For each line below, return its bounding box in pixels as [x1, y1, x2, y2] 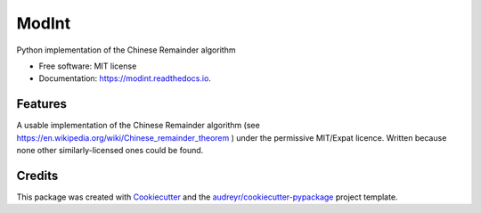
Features [16, 96, 67, 111]
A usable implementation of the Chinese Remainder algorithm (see [16, 120, 260, 131]
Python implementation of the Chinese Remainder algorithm [16, 45, 236, 55]
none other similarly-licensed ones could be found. [16, 145, 204, 156]
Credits [16, 168, 59, 183]
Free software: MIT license [38, 61, 137, 71]
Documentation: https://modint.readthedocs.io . [38, 73, 211, 84]
